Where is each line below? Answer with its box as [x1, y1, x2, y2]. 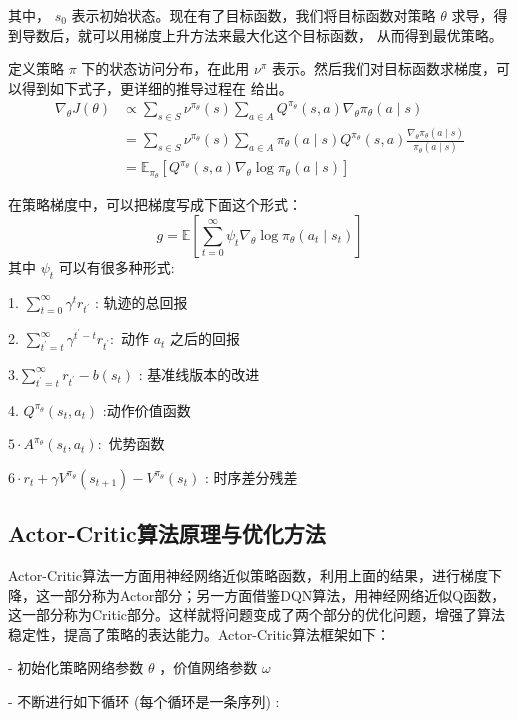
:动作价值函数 [102, 399, 191, 420]
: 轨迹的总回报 [95, 291, 188, 312]
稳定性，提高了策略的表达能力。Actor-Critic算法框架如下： [8, 623, 390, 644]
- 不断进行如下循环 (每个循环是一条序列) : [8, 691, 280, 712]
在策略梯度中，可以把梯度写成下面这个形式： [8, 194, 302, 215]
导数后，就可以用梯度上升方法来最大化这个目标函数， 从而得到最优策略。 [21, 24, 503, 45]
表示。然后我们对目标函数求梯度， [271, 58, 496, 79]
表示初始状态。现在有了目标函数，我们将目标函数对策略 [71, 5, 436, 25]
